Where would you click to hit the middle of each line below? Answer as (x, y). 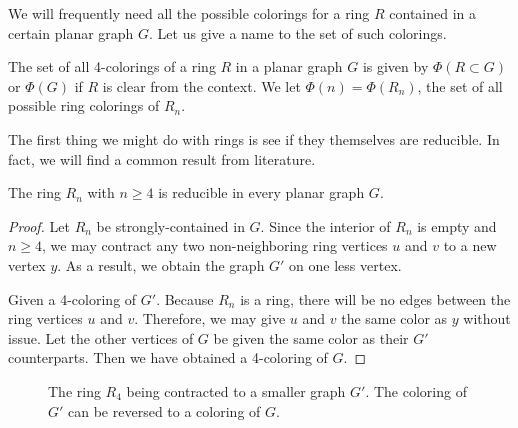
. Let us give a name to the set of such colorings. (298, 32)
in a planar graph (289, 66)
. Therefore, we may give (210, 318)
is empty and (457, 225)
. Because (185, 298)
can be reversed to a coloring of (164, 410)
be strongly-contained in (170, 225)
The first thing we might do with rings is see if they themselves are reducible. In (254, 138)
